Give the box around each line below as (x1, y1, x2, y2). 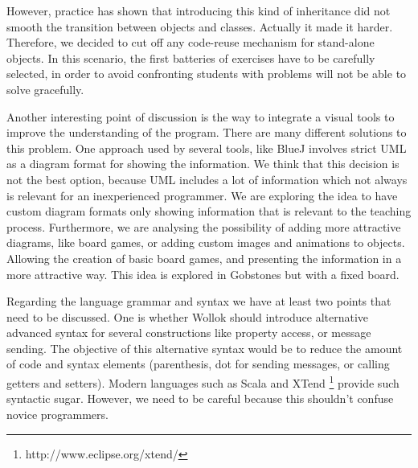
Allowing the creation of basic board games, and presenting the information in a (6, 249, 402, 266)
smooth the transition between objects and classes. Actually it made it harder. (6, 18, 393, 35)
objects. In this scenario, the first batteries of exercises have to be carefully (6, 49, 375, 66)
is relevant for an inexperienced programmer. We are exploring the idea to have (6, 187, 398, 203)
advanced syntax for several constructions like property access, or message (6, 324, 371, 341)
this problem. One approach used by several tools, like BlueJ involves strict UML (6, 139, 407, 156)
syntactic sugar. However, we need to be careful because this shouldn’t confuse (6, 390, 394, 407)
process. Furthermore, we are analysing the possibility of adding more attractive (6, 218, 401, 235)
